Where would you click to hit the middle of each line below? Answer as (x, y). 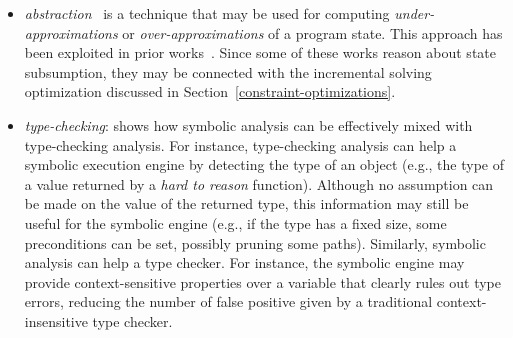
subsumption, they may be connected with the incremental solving (228, 71)
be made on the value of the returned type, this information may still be (246, 203)
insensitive (56, 320)
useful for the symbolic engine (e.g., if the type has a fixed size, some (235, 222)
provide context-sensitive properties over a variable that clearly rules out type (262, 281)
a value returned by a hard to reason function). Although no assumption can (259, 183)
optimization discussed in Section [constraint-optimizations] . (210, 91)
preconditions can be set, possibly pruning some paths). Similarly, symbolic (255, 242)
